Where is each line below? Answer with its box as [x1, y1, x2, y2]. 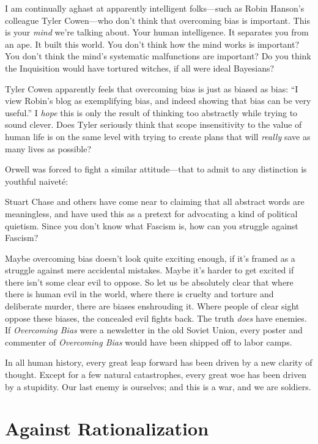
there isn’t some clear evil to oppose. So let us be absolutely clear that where [5, 275, 294, 288]
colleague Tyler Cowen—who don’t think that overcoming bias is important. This [5, 13, 310, 26]
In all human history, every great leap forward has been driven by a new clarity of [5, 356, 312, 369]
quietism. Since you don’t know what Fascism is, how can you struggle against [5, 219, 298, 232]
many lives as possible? [5, 142, 92, 155]
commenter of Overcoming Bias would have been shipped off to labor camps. [5, 335, 292, 348]
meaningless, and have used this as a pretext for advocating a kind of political [5, 207, 298, 220]
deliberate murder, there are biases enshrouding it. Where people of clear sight [5, 300, 300, 313]
